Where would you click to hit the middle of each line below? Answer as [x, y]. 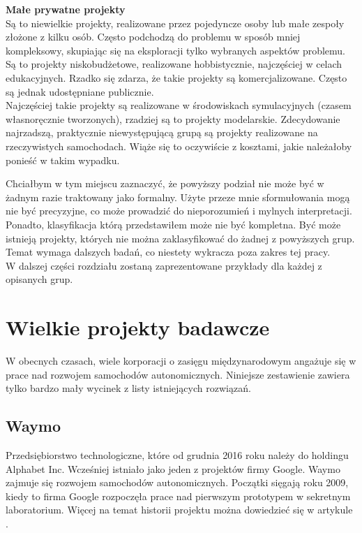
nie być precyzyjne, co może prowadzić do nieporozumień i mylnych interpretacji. [179, 211]
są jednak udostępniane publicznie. [80, 91]
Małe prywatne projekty [66, 9]
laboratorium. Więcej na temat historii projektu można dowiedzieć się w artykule [179, 510]
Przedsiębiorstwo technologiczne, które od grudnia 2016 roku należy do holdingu [177, 454]
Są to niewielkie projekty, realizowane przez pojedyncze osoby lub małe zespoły [175, 23]
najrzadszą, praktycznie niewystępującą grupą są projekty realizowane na [162, 132]
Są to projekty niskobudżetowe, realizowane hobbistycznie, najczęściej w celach [174, 64]
